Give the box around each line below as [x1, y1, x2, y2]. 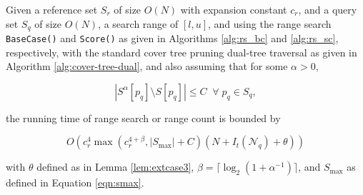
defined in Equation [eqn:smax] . [6, 175, 144, 190]
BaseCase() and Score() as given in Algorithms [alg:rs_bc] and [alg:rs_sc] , [6, 31, 339, 46]
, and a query [298, 2, 357, 16]
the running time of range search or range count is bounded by [6, 110, 281, 125]
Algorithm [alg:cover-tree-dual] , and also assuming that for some [6, 59, 288, 74]
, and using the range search [208, 16, 332, 31]
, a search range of [98, 16, 179, 31]
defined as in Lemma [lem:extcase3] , [36, 159, 194, 174]
